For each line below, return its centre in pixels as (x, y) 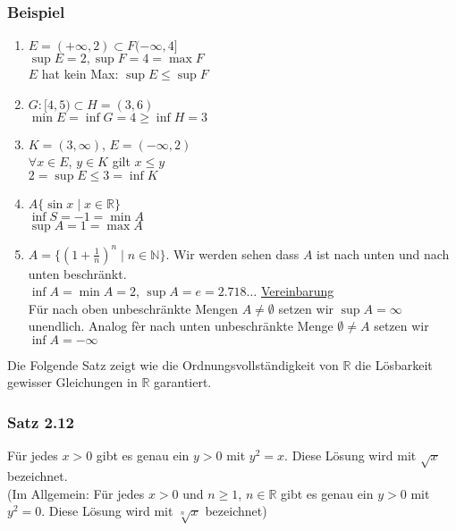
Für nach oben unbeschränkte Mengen (133, 308)
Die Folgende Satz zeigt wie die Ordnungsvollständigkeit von (173, 364)
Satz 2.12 (41, 421)
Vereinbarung (297, 291)
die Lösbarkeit (394, 364)
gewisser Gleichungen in (72, 382)
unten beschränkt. (77, 273)
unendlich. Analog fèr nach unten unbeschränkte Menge (181, 326)
